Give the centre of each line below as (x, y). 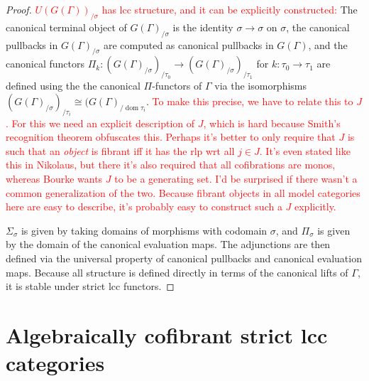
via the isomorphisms (261, 86)
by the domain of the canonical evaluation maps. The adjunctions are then (168, 244)
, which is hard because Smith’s (272, 123)
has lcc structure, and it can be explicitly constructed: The (230, 9)
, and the (328, 44)
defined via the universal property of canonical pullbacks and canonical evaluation (184, 258)
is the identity (203, 27)
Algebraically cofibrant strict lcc (167, 334)
